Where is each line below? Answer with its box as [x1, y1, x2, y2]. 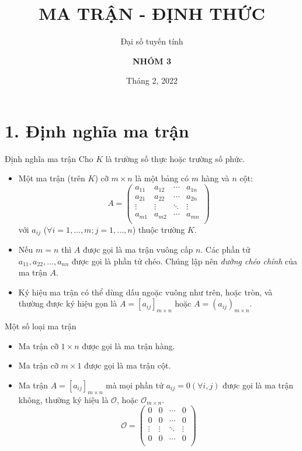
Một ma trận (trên [18, 172, 85, 184]
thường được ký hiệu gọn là [18, 297, 117, 309]
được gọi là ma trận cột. [84, 359, 171, 371]
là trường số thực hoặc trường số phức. [105, 152, 245, 164]
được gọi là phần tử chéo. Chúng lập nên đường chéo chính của [71, 254, 297, 267]
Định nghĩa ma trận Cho [5, 152, 93, 164]
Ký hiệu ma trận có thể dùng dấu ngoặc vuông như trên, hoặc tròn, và [18, 285, 273, 298]
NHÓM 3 [133, 54, 171, 67]
